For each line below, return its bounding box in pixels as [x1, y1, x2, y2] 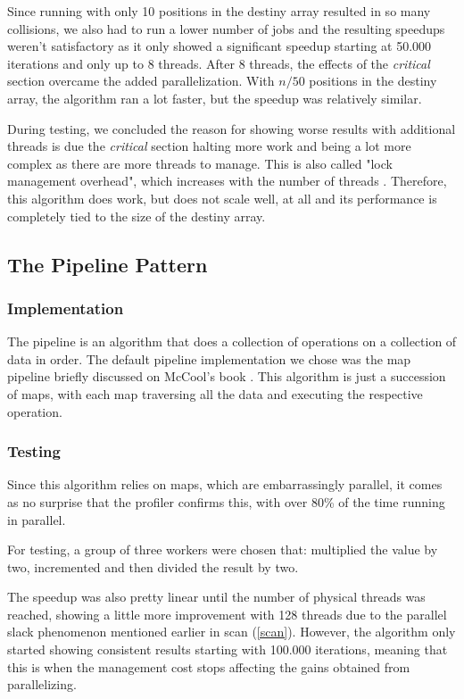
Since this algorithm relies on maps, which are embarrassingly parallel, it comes [7, 475, 443, 494]
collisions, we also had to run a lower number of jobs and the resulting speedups [7, 19, 445, 37]
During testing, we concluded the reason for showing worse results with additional [7, 119, 456, 137]
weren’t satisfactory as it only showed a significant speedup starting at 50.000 [7, 37, 432, 55]
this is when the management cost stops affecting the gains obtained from [7, 657, 410, 676]
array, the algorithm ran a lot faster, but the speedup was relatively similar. [7, 88, 422, 107]
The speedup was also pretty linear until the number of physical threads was [7, 587, 426, 606]
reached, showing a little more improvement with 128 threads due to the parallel [7, 604, 447, 623]
